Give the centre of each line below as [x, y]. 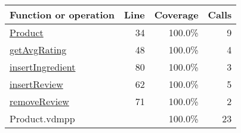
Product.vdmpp [42, 118]
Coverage [176, 15]
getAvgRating [38, 50]
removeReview [39, 101]
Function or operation [62, 15]
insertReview [36, 84]
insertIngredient [43, 67]
